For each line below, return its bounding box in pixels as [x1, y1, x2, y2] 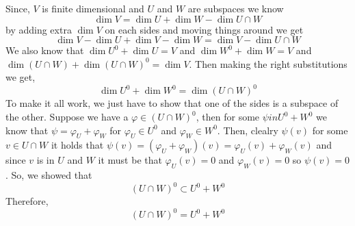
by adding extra [5, 22, 72, 36]
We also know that [5, 43, 84, 58]
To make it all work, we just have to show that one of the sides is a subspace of [5, 96, 339, 110]
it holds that [51, 138, 104, 152]
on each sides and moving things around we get [105, 22, 304, 36]
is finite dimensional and [42, 1, 144, 15]
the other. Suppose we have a [5, 110, 129, 124]
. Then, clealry [217, 123, 278, 137]
